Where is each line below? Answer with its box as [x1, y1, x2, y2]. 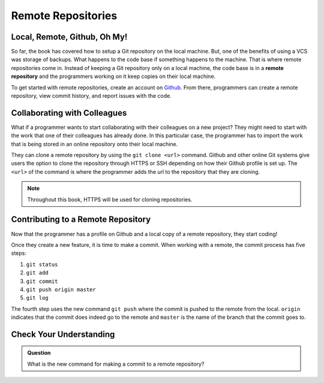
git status [26, 261, 58, 268]
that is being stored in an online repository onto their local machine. [11, 140, 178, 147]
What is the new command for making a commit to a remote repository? [27, 360, 205, 367]
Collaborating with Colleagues [11, 108, 127, 118]
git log [26, 294, 49, 301]
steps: [11, 249, 26, 257]
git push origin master [26, 286, 96, 293]
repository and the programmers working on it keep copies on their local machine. [11, 73, 216, 80]
